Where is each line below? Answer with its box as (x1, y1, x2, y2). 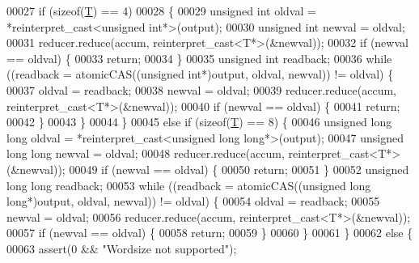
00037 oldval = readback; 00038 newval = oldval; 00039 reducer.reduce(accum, (6, 81, 396, 98)
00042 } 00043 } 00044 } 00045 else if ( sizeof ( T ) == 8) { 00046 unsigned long (6, 113, 392, 130)
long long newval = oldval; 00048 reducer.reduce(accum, (6, 145, 285, 162)
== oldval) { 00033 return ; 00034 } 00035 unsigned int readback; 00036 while (6, 49, 392, 66)
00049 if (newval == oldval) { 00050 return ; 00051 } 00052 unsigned (69, 160, 409, 177)
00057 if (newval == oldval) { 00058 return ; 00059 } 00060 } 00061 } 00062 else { (6, 224, 413, 241)
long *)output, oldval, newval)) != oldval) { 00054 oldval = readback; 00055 (6, 193, 380, 210)
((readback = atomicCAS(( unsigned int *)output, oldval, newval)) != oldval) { (6, 66, 394, 83)
